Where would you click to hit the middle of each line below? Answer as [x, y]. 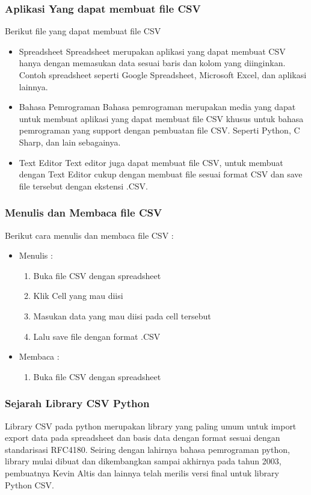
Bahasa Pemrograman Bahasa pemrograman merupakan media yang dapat [157, 107]
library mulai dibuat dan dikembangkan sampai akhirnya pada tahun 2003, [143, 461]
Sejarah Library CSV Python [77, 403]
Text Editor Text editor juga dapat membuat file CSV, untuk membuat [151, 162]
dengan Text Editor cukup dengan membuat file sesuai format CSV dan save [161, 174]
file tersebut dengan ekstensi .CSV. [83, 186]
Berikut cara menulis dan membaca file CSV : [89, 235]
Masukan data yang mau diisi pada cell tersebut [122, 315]
